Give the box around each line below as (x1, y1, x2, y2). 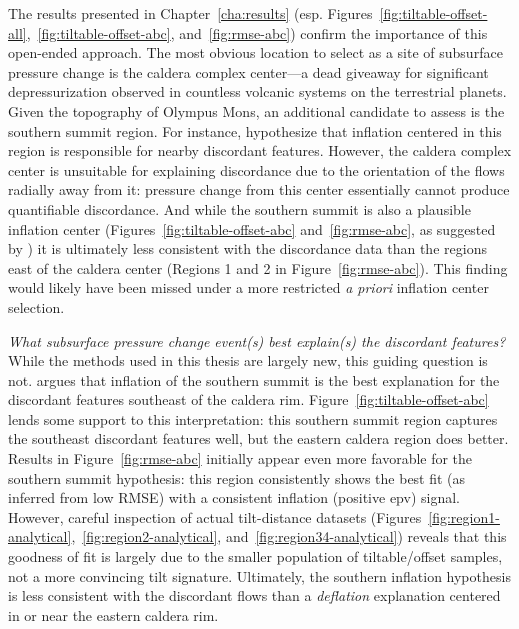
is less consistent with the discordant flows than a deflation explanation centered (8, 585, 501, 606)
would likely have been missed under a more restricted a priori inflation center (8, 277, 489, 298)
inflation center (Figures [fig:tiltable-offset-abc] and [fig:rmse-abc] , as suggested (8, 218, 496, 239)
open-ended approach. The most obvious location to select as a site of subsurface (8, 42, 503, 63)
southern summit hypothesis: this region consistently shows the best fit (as (8, 467, 466, 488)
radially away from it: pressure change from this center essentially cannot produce (8, 179, 510, 200)
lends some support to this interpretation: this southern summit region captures (8, 408, 498, 429)
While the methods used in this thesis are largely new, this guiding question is (8, 350, 488, 371)
